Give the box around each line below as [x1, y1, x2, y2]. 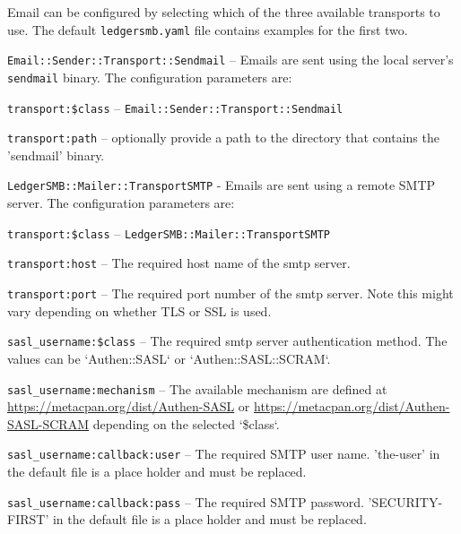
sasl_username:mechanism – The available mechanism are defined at [7, 379, 387, 398]
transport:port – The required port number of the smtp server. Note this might [7, 284, 454, 303]
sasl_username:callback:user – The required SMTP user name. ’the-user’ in [7, 444, 440, 463]
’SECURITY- [368, 492, 443, 511]
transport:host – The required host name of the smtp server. [7, 254, 351, 272]
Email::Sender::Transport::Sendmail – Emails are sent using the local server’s [7, 50, 454, 69]
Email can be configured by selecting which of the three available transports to [7, 3, 440, 21]
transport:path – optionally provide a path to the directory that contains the [7, 128, 439, 147]
